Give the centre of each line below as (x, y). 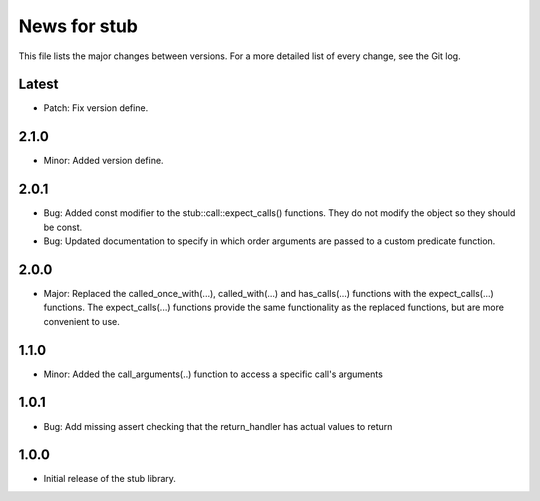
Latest (38, 84)
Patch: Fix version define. (96, 108)
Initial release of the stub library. (110, 479)
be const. (63, 227)
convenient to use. (81, 321)
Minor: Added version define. (103, 161)
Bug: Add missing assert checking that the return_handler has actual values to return (218, 426)
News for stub (78, 26)
